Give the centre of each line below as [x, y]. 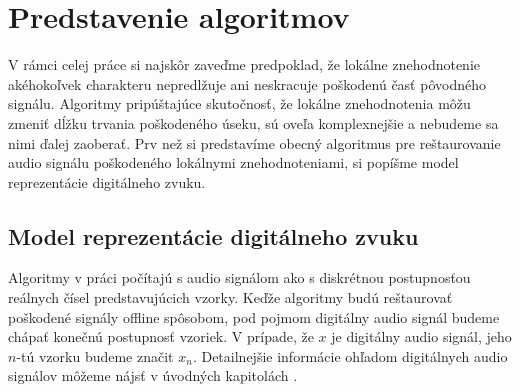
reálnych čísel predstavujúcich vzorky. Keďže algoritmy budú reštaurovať [230, 297]
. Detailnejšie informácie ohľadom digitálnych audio [350, 355]
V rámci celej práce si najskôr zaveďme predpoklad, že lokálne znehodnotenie [244, 64]
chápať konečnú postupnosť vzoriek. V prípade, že [161, 336]
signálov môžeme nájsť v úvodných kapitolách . [153, 375]
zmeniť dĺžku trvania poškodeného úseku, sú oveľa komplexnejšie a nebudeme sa [253, 122]
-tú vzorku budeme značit [95, 355]
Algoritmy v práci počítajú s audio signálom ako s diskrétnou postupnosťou [239, 277]
